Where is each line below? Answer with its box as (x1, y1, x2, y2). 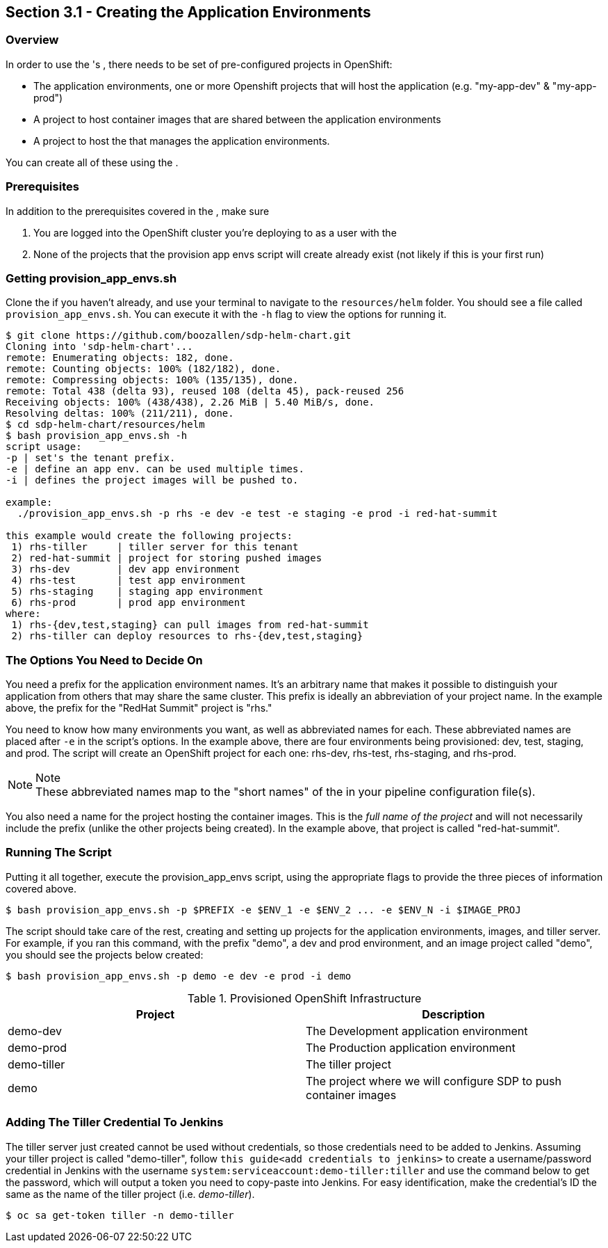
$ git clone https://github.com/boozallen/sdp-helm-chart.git (6, 330, 352, 342)
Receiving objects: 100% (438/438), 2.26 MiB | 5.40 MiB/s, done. (6, 397, 375, 408)
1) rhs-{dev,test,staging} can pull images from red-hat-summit (11, 619, 369, 631)
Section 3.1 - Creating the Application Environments (6, 3, 371, 21)
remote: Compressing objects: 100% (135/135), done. (6, 374, 299, 386)
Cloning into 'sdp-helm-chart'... (6, 341, 193, 353)
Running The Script (6, 845, 112, 860)
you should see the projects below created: (6, 948, 204, 961)
